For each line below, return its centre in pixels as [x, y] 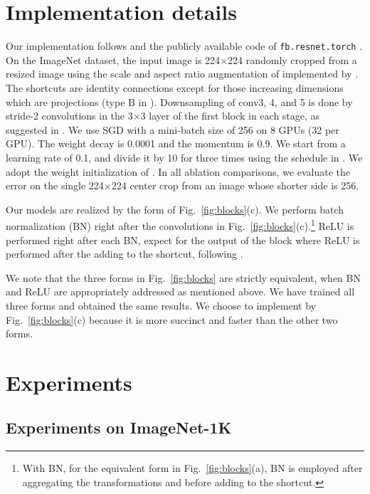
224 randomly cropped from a [292, 59]
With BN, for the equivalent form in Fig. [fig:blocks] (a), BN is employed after [192, 468]
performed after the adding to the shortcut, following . [125, 254]
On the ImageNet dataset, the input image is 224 [113, 59]
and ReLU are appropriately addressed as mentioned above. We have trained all [180, 291]
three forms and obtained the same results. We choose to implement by [161, 305]
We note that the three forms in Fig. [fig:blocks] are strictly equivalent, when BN [183, 277]
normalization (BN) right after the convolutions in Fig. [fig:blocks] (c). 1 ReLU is [180, 225]
